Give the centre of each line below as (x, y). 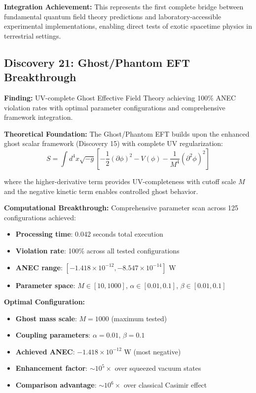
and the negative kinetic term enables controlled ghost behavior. (101, 191)
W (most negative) (152, 351)
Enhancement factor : (52, 368)
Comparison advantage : (56, 385)
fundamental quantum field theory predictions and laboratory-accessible (113, 16)
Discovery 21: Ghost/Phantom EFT (97, 62)
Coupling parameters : (53, 335)
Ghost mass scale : (46, 318)
